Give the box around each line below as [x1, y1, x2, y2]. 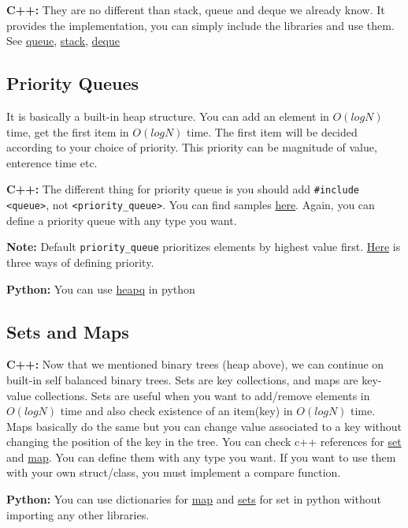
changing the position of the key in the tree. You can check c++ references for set [6, 433, 402, 450]
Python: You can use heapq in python [6, 280, 195, 297]
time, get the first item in [6, 123, 129, 140]
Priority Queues [6, 71, 139, 95]
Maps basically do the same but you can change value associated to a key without [6, 418, 402, 434]
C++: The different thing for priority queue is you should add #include [6, 181, 359, 197]
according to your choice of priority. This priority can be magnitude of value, [6, 139, 377, 155]
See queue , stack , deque [6, 32, 121, 49]
